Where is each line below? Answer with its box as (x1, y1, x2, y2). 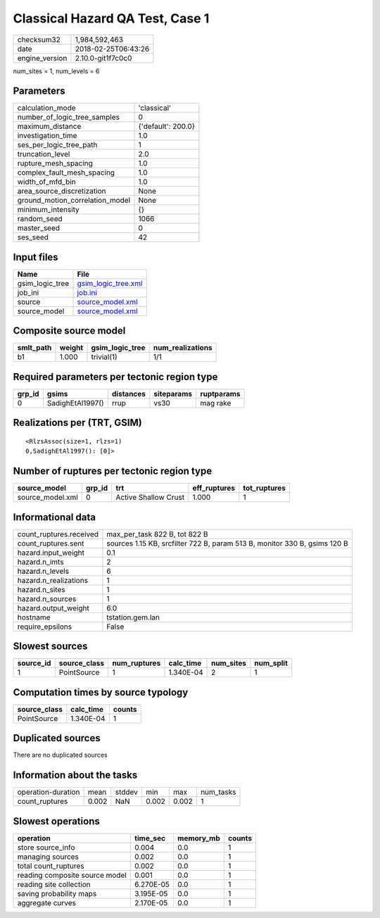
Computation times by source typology (13, 686, 189, 698)
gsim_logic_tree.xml (77, 278, 143, 288)
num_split (254, 658, 289, 668)
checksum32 (17, 34, 61, 44)
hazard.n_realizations (17, 575, 88, 585)
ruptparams (200, 389, 241, 398)
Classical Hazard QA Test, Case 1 (13, 11, 210, 26)
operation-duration (17, 787, 80, 797)
